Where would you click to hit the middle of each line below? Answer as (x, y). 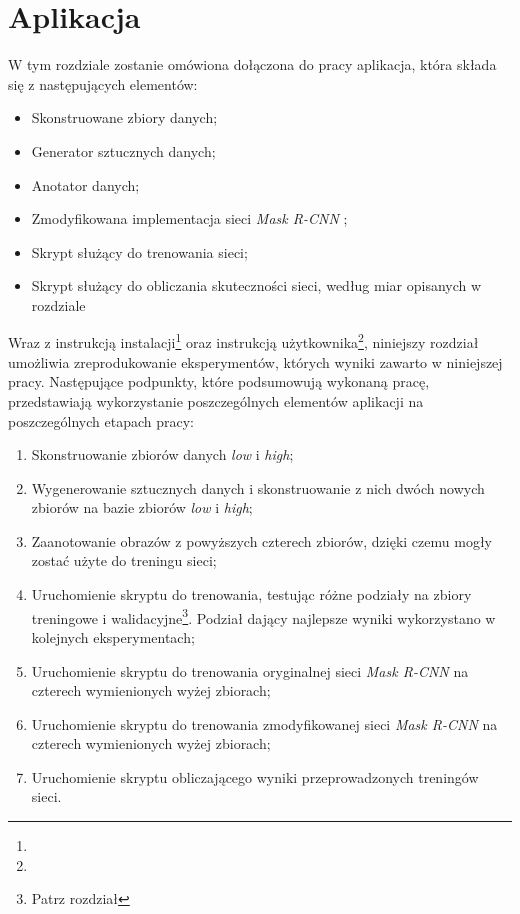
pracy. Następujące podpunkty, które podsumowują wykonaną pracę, (219, 381)
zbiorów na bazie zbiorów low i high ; (142, 507)
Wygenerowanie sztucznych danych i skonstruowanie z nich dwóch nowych (258, 487)
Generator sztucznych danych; (123, 150)
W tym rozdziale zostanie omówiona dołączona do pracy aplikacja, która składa (252, 64)
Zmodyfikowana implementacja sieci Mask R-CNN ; (189, 218)
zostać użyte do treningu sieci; (124, 560)
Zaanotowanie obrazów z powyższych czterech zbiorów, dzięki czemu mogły (261, 540)
